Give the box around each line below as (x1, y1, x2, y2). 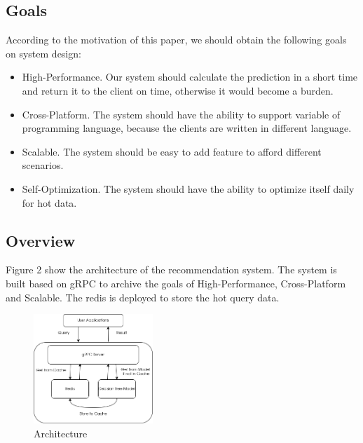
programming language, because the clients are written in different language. (22, 121, 352, 135)
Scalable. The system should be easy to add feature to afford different (22, 144, 322, 158)
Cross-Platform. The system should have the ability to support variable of (22, 107, 341, 121)
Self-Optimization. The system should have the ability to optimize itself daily (22, 181, 355, 196)
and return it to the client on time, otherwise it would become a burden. (22, 83, 334, 97)
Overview (6, 229, 76, 251)
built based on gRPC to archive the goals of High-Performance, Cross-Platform (6, 275, 346, 290)
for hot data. (22, 195, 77, 210)
